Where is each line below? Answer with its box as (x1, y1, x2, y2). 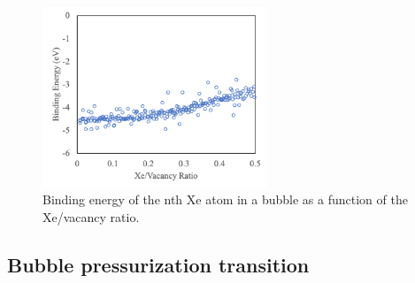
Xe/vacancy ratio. (42, 207, 140, 226)
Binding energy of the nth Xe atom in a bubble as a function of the (42, 190, 408, 209)
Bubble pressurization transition (7, 250, 310, 278)
